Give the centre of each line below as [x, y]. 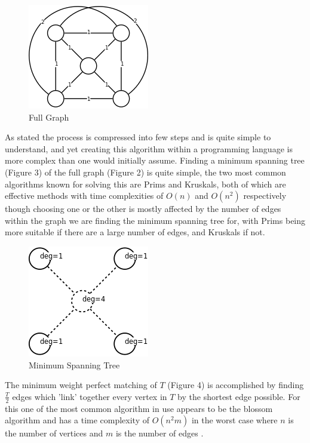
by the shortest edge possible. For [239, 396]
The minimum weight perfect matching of [81, 385]
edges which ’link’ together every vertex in [90, 396]
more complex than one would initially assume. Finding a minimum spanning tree [155, 160]
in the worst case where [234, 420]
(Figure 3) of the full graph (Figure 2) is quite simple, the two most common [145, 172]
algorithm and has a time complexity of [77, 420]
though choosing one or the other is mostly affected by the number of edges [143, 209]
